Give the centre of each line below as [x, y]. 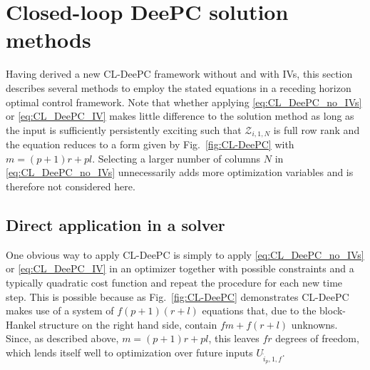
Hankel [21, 324]
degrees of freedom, [317, 338]
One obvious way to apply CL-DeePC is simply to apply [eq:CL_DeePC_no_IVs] [185, 254]
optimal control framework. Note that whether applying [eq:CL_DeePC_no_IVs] [184, 102]
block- [333, 310]
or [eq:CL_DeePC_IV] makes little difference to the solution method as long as [180, 116]
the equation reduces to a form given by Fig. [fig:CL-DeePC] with [150, 144]
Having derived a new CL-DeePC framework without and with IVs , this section [179, 74]
